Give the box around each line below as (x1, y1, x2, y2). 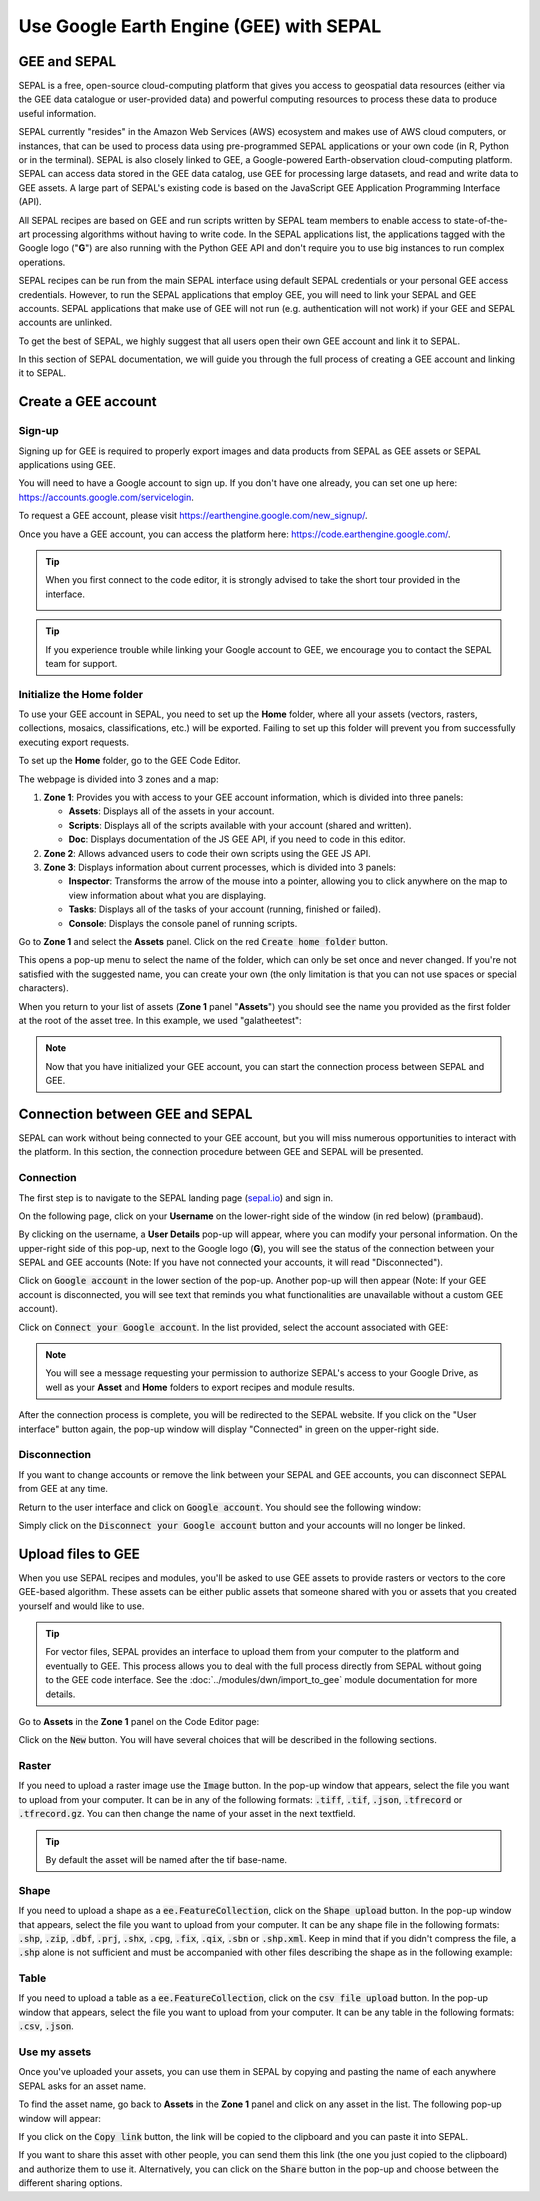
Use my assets (18, 2045, 92, 2059)
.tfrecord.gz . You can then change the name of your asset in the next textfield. (18, 1808, 356, 1820)
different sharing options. (18, 2177, 123, 2189)
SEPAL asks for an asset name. (18, 2080, 147, 2092)
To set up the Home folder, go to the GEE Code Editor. (18, 755, 241, 767)
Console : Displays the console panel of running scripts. (68, 917, 298, 929)
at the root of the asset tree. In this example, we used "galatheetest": (18, 1014, 302, 1026)
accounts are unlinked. (18, 316, 113, 329)
